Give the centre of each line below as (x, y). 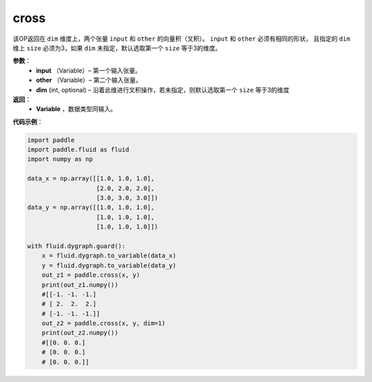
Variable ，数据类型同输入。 (76, 109)
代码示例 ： (28, 121)
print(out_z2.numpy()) (80, 333)
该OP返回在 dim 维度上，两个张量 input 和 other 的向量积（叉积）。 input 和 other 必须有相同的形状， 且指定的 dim (182, 39)
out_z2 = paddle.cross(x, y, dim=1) (103, 323)
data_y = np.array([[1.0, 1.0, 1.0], (91, 208)
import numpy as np (60, 159)
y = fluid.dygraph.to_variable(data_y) (109, 265)
